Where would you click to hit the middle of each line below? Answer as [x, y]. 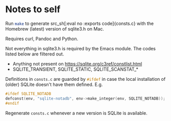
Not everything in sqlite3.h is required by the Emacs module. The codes [81, 48]
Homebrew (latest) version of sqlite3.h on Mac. [55, 28]
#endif [12, 103]
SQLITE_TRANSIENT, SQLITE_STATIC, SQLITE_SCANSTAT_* [76, 69]
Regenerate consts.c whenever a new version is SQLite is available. [76, 113]
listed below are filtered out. [35, 54]
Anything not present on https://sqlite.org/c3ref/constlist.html [77, 64]
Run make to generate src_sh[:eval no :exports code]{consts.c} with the [80, 23]
